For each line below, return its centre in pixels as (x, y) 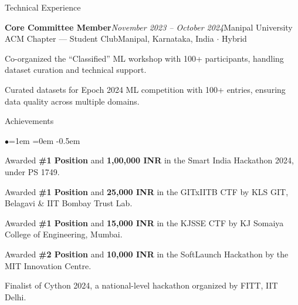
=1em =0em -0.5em (45, 140)
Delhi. (16, 296)
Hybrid (234, 38)
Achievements (29, 121)
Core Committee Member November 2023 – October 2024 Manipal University (149, 27)
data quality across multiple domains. (72, 101)
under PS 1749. (32, 171)
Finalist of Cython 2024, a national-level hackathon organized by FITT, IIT (141, 285)
